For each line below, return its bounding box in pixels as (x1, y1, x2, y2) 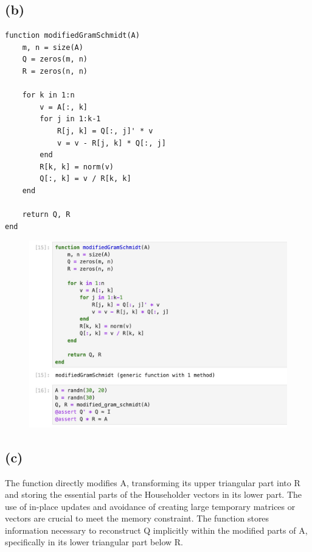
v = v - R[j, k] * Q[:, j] (57, 138, 166, 147)
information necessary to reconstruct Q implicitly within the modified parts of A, (5, 523, 308, 536)
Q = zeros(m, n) (22, 55, 88, 64)
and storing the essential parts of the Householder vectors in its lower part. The (5, 488, 302, 501)
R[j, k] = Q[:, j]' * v (57, 126, 153, 135)
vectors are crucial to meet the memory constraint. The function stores (5, 512, 269, 525)
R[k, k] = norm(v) (40, 162, 114, 171)
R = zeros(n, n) (22, 66, 88, 76)
